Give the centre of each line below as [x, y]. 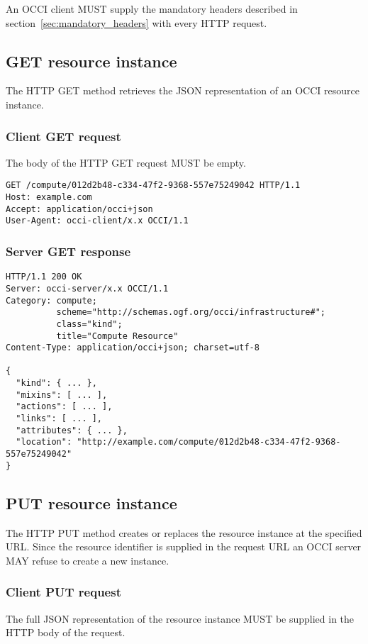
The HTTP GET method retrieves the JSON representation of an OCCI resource [183, 90]
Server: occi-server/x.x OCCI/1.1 [87, 288]
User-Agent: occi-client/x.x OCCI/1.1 [97, 221]
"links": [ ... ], [59, 419]
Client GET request [63, 136]
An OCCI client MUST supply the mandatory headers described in [152, 9]
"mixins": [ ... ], [62, 395]
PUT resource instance [91, 503]
